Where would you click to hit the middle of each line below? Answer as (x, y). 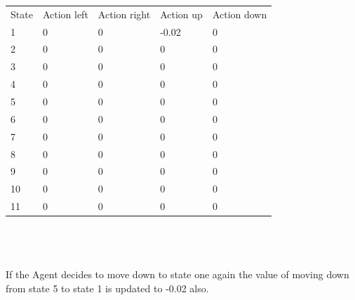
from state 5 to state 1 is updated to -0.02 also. (107, 288)
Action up (181, 14)
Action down (240, 14)
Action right (124, 14)
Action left (65, 14)
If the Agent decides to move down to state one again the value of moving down (177, 274)
